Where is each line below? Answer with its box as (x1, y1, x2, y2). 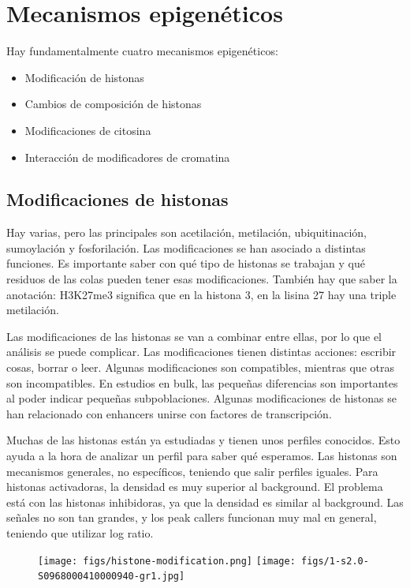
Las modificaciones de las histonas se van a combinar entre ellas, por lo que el (6, 328, 382, 344)
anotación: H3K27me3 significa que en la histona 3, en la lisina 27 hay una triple (6, 286, 397, 302)
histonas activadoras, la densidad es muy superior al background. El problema (6, 478, 383, 495)
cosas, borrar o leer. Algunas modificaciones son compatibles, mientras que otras (6, 359, 394, 376)
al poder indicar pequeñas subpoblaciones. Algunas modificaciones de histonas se (6, 390, 397, 406)
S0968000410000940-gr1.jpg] (38, 571, 185, 582)
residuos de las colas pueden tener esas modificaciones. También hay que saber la (6, 271, 397, 287)
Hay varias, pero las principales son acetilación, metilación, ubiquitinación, (6, 224, 367, 241)
